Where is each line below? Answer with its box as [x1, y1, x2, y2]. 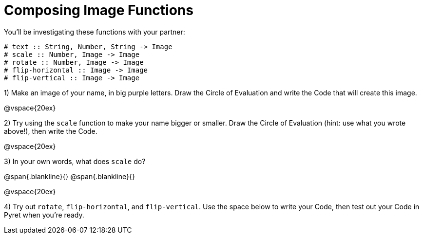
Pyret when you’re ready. [4, 210, 84, 219]
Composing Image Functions [4, 2, 193, 18]
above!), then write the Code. [4, 127, 97, 135]
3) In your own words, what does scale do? [4, 157, 146, 165]
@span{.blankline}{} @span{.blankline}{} [4, 172, 135, 181]
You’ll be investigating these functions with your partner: [4, 27, 185, 36]
